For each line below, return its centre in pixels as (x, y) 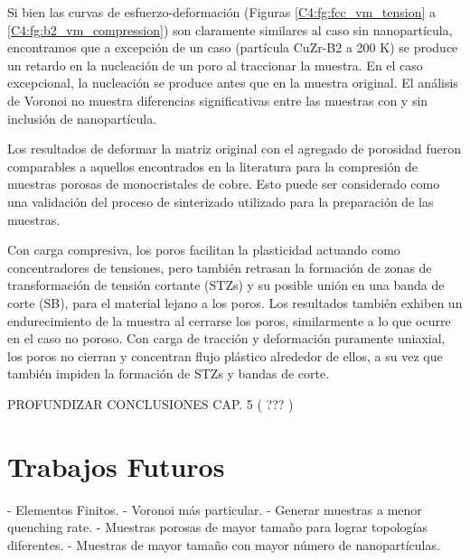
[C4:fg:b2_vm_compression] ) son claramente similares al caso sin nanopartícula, (230, 29)
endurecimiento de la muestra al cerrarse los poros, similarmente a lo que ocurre (229, 320)
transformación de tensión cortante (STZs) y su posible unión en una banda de (226, 285)
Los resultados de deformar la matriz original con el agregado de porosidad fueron (235, 149)
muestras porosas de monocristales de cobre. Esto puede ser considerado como (224, 184)
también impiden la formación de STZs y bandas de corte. (169, 373)
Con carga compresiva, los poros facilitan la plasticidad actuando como (204, 250)
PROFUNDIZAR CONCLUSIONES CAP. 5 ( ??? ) (150, 403)
